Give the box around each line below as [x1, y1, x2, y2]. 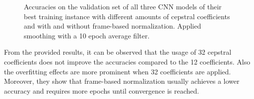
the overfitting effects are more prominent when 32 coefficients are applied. [4, 66, 231, 76]
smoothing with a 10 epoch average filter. [24, 30, 150, 40]
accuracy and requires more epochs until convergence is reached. [4, 85, 199, 96]
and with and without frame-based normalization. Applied [24, 21, 201, 31]
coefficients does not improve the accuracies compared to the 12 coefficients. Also [4, 56, 251, 66]
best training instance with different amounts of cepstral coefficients [24, 11, 230, 21]
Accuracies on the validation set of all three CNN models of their [24, 1, 222, 11]
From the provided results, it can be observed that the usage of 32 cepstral [4, 47, 232, 57]
